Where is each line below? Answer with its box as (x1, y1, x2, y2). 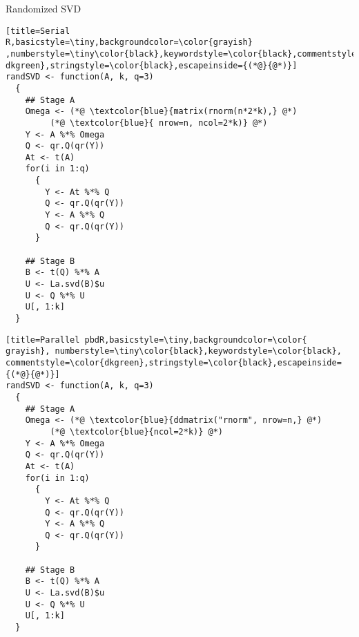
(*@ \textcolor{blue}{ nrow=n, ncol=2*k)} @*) (50, 117, 268, 128)
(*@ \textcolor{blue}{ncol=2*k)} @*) (50, 426, 223, 437)
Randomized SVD (6, 1, 81, 15)
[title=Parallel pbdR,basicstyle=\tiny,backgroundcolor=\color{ (6, 334, 307, 345)
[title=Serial (6, 26, 70, 36)
